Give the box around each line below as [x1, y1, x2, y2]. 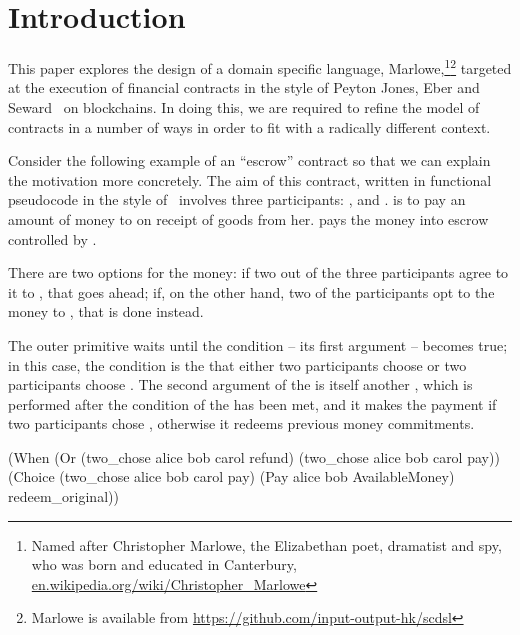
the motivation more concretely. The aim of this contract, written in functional [8, 169, 492, 190]
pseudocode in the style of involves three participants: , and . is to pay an [8, 189, 466, 210]
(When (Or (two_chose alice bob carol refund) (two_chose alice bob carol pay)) [8, 446, 500, 467]
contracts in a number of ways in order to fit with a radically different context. [8, 116, 491, 137]
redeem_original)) [8, 486, 119, 507]
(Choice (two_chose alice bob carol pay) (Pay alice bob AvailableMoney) [8, 466, 455, 487]
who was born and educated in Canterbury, [31, 554, 297, 575]
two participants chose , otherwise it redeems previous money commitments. [8, 413, 475, 434]
